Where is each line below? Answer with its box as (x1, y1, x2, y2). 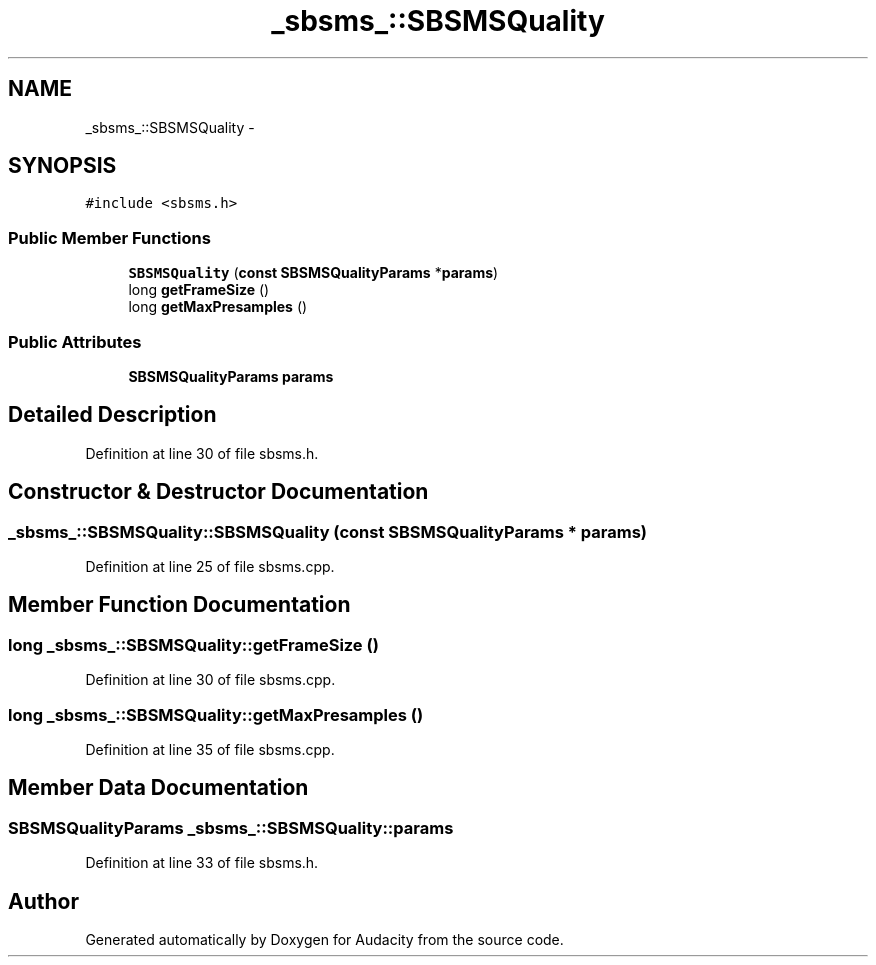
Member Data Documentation (8, 775, 309, 801)
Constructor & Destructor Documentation (8, 479, 429, 505)
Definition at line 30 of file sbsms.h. (85, 444, 319, 462)
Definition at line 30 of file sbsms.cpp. (85, 671, 336, 689)
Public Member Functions (8, 227, 211, 248)
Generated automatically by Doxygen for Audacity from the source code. (85, 931, 564, 949)
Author (8, 888, 79, 914)
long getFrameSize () (128, 281, 270, 299)
